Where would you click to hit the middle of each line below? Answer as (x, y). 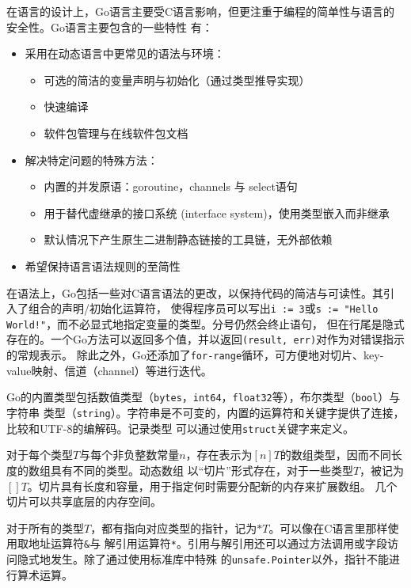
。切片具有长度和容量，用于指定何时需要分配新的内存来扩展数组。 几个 (212, 486)
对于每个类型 (40, 455)
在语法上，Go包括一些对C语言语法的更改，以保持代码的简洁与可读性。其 (195, 292)
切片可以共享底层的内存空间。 (84, 501)
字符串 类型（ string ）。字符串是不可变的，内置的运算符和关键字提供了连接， (205, 412)
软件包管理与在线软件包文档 (116, 133)
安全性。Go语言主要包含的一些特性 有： (110, 27)
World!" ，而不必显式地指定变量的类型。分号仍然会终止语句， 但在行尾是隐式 (205, 323)
